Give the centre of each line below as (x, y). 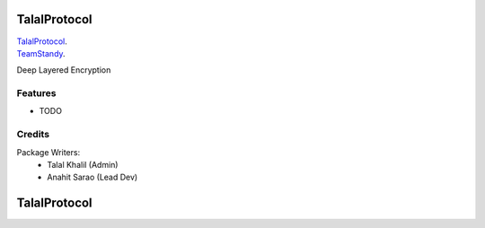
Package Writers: (48, 152)
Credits (33, 135)
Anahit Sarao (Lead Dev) (93, 177)
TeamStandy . (41, 53)
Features (36, 93)
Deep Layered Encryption (64, 70)
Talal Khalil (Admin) (83, 164)
